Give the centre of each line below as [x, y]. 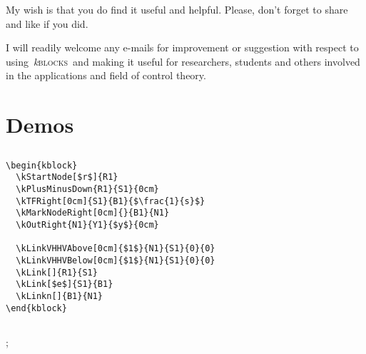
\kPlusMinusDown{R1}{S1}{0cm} [87, 189]
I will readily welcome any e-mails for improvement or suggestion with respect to [182, 47]
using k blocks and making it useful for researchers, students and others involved [183, 61]
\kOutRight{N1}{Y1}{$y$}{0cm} [87, 225]
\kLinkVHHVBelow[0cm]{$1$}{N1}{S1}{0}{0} [116, 260]
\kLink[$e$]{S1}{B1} [65, 284]
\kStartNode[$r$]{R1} [67, 177]
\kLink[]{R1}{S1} [57, 272]
